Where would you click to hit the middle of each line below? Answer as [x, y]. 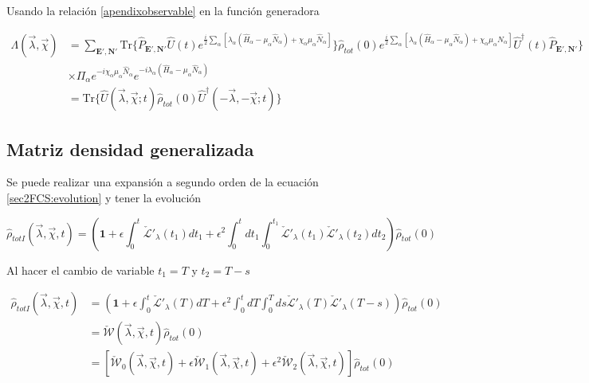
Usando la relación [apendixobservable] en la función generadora [163, 10]
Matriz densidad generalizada [130, 149]
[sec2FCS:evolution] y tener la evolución [104, 197]
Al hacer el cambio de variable [80, 270]
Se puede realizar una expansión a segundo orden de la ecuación [163, 182]
